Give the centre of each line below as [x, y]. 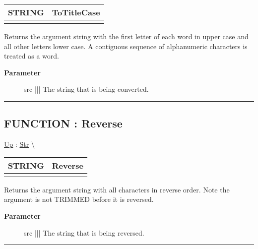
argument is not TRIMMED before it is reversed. [79, 199]
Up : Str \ [19, 144]
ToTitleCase [76, 12]
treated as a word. [32, 56]
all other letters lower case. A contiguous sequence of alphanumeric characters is [126, 46]
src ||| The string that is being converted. [86, 89]
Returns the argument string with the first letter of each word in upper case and [126, 36]
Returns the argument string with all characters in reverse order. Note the [117, 189]
